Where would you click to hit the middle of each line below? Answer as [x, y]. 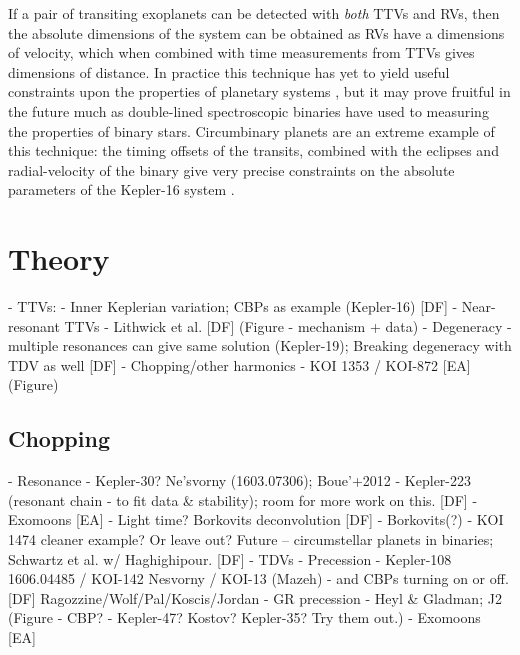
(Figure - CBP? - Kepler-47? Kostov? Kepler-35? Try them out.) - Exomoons [244, 617]
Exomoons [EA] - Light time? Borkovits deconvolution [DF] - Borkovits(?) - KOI [256, 519]
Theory [59, 258]
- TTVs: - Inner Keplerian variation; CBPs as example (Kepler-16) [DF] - [233, 306]
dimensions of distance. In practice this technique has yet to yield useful [229, 71]
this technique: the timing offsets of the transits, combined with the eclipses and [253, 150]
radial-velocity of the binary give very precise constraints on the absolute [231, 169]
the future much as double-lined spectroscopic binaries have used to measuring [248, 110]
